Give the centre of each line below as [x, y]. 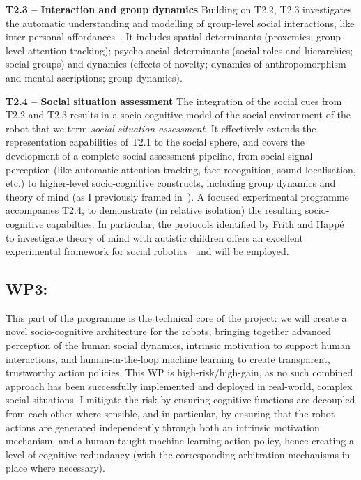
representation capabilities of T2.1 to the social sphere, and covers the [155, 142]
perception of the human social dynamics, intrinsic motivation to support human [178, 345]
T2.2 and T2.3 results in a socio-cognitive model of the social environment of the [178, 115]
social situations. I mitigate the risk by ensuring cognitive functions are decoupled [180, 400]
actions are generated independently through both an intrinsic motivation [163, 427]
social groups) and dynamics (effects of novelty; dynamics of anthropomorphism [176, 64]
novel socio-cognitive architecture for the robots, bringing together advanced [169, 331]
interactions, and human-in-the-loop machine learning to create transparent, [168, 358]
